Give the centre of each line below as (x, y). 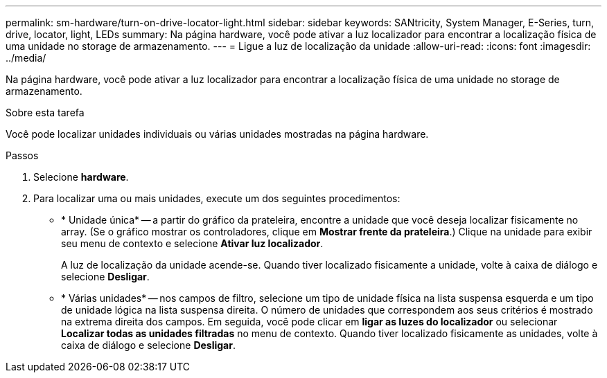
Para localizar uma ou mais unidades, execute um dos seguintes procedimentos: (217, 198)
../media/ (26, 58)
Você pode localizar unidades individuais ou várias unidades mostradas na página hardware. (217, 134)
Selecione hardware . (81, 177)
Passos (22, 155)
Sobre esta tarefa (45, 112)
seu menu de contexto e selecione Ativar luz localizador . (192, 243)
